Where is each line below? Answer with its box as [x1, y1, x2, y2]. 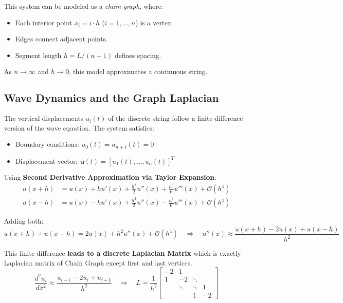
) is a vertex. [135, 17, 173, 27]
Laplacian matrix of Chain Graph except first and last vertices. [4, 257, 192, 267]
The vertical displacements [4, 113, 84, 123]
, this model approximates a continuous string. [69, 66, 208, 76]
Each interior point [15, 17, 72, 27]
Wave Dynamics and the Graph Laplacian [4, 90, 219, 105]
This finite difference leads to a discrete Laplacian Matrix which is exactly [4, 248, 241, 258]
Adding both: [4, 216, 44, 226]
